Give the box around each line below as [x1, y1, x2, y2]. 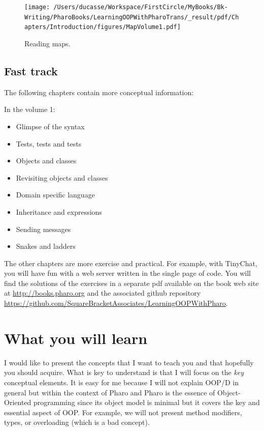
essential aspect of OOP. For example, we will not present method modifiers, [4, 407, 242, 417]
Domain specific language [16, 189, 95, 200]
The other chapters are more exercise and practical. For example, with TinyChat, [4, 257, 257, 268]
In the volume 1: [4, 104, 55, 114]
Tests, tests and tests [16, 138, 82, 149]
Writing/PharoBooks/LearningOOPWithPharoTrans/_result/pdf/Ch [24, 13, 239, 21]
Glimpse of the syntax [16, 121, 85, 131]
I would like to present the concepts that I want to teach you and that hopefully [4, 357, 254, 367]
